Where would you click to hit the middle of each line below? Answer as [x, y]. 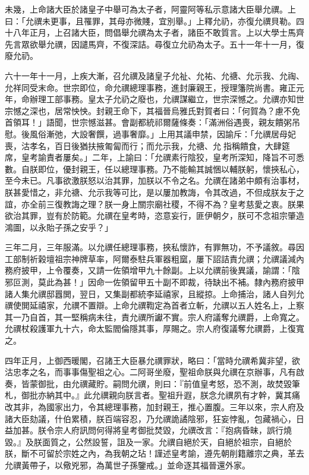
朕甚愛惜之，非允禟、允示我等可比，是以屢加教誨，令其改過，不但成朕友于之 [154, 192]
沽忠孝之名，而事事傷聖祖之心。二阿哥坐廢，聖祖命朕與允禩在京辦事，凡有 [150, 372]
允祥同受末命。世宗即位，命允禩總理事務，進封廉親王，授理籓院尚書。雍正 [150, 87]
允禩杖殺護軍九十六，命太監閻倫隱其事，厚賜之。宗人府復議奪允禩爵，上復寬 [154, 328]
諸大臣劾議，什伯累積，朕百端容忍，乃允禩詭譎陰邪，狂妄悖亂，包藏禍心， [150, 418]
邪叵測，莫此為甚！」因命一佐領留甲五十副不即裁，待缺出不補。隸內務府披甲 [154, 282]
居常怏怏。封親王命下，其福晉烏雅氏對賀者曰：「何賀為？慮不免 [177, 110]
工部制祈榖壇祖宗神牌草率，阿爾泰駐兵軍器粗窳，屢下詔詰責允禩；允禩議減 [150, 258]
